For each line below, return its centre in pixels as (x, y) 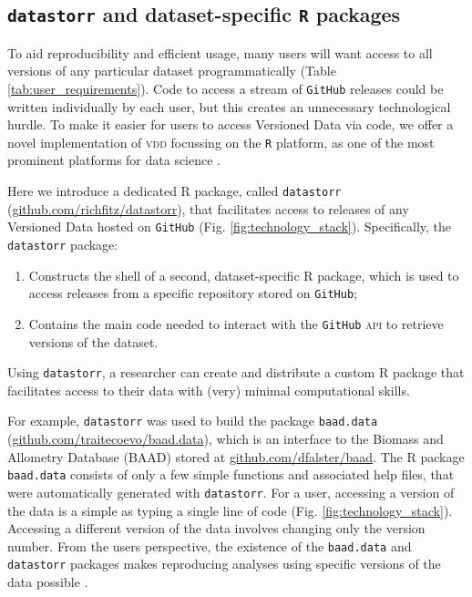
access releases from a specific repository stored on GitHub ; (193, 293)
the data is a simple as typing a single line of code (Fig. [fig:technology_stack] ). (230, 510)
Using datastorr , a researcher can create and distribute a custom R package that (236, 372)
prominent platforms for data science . (114, 160)
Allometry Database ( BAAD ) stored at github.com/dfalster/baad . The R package (236, 456)
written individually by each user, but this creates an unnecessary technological (229, 106)
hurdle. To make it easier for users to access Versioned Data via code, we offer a (231, 124)
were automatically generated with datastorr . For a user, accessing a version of (231, 492)
